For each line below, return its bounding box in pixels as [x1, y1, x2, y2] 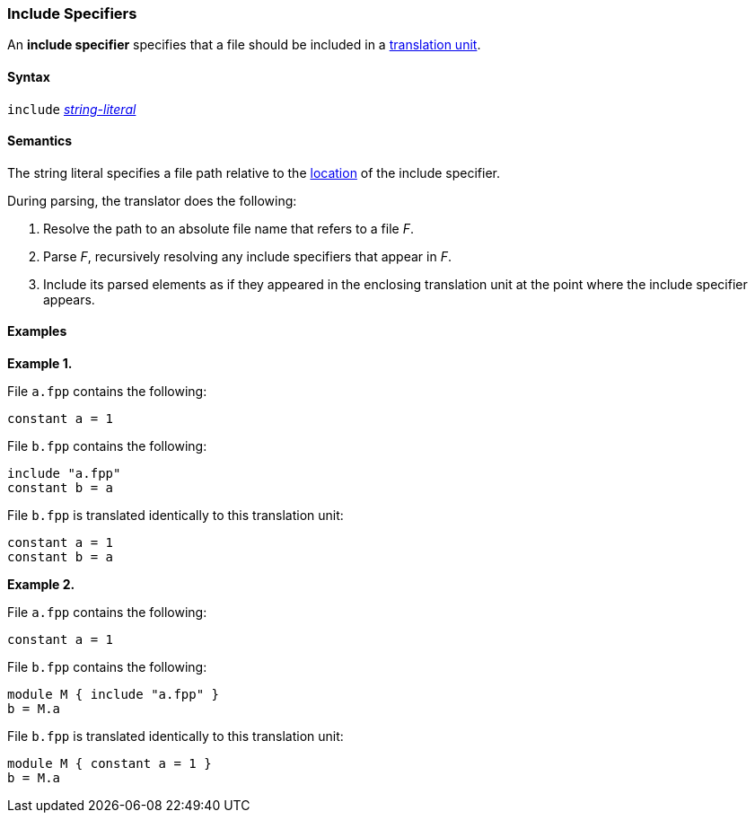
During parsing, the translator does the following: [7, 192, 297, 208]
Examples [7, 323, 67, 339]
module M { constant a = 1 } [7, 756, 212, 772]
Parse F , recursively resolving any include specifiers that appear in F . [43, 248, 452, 264]
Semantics [7, 133, 73, 149]
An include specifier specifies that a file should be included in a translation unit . [7, 37, 481, 53]
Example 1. [7, 356, 73, 372]
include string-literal [7, 101, 136, 117]
